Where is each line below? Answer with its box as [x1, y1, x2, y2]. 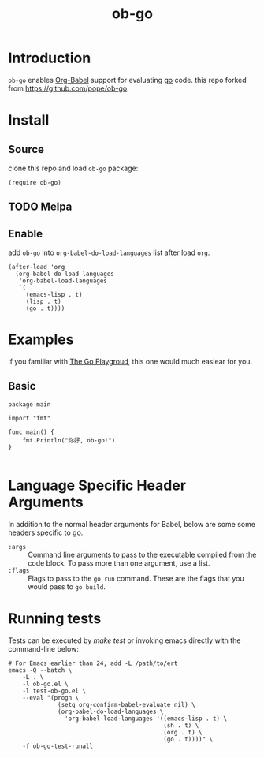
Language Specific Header [8, 476, 187, 495]
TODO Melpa [8, 200, 73, 214]
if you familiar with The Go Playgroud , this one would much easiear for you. [8, 357, 253, 367]
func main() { [8, 428, 55, 436]
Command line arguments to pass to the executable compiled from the [28, 550, 257, 559]
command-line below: [8, 644, 79, 653]
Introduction [8, 49, 91, 67]
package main [8, 400, 51, 409]
